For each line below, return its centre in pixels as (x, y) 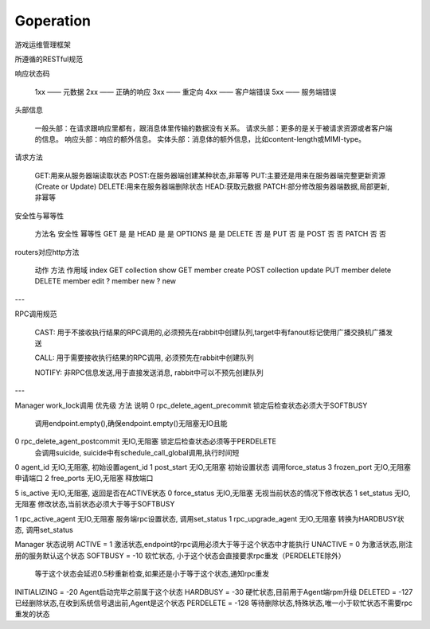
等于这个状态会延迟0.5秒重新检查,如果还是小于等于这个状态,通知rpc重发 (152, 574)
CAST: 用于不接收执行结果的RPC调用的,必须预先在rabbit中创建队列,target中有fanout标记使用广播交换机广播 (210, 332)
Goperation (53, 21)
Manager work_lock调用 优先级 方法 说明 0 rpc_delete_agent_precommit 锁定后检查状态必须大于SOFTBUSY (191, 405)
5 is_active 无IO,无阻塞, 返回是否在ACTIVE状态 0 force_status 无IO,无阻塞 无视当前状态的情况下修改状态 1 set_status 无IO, (213, 493)
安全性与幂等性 (39, 216)
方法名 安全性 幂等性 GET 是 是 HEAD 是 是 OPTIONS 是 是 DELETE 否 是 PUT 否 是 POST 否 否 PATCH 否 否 (210, 234)
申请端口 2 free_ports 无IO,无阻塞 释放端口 (84, 479)
